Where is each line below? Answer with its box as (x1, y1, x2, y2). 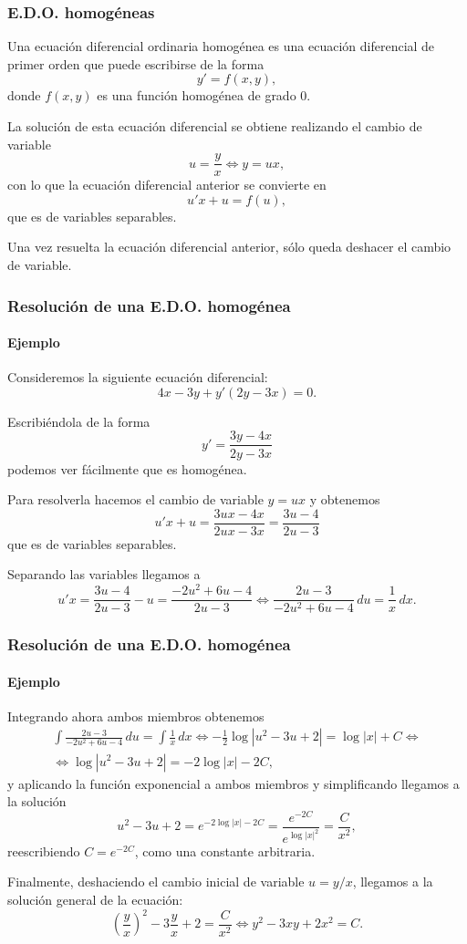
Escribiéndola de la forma (7, 411, 150, 431)
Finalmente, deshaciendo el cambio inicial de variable (7, 872, 305, 891)
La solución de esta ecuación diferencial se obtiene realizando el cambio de (7, 117, 422, 135)
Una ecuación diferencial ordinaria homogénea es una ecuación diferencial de (7, 36, 435, 56)
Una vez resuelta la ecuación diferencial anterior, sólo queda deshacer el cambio (7, 237, 451, 256)
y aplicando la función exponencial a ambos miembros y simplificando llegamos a (7, 773, 460, 793)
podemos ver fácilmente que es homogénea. (7, 459, 247, 478)
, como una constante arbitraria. (134, 841, 316, 860)
